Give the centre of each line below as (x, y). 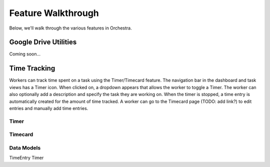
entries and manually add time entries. (49, 108)
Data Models (25, 147)
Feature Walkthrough (54, 13)
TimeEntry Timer (26, 158)
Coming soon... (25, 54)
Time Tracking (32, 68)
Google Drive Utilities (43, 42)
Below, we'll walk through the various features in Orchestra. (70, 28)
